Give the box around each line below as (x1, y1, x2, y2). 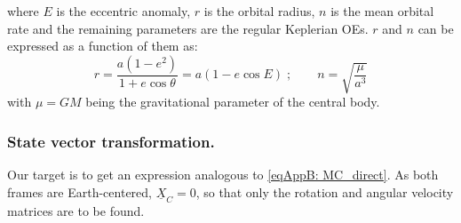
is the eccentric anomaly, (56, 2, 191, 20)
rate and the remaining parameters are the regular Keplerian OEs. (7, 19, 369, 37)
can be (417, 19, 454, 37)
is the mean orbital (330, 2, 434, 20)
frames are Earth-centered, (7, 182, 152, 201)
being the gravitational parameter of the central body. (85, 92, 380, 111)
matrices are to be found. (7, 201, 145, 219)
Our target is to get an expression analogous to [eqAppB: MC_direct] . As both (7, 164, 439, 183)
